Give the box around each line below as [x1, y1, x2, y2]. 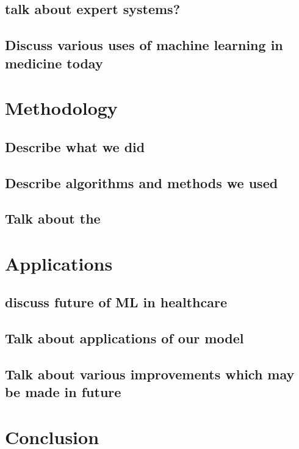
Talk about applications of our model [5, 329, 244, 348]
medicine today [5, 53, 103, 72]
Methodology [5, 95, 118, 120]
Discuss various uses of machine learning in [5, 35, 283, 54]
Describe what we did [5, 137, 145, 156]
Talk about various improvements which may [5, 365, 295, 383]
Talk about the [5, 209, 101, 228]
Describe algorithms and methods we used [5, 173, 278, 192]
